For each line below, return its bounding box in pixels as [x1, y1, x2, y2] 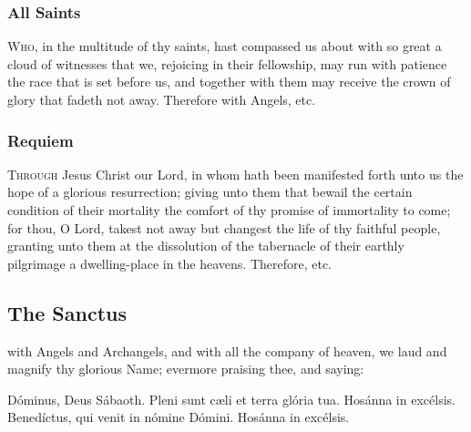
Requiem [7, 129, 74, 151]
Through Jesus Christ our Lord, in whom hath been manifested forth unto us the [7, 164, 464, 183]
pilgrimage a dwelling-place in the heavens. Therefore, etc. [7, 253, 333, 273]
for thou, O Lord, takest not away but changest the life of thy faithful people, [7, 218, 441, 237]
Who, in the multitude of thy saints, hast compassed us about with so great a [7, 36, 442, 56]
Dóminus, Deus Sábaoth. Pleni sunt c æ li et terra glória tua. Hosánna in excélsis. [7, 389, 456, 408]
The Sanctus [7, 298, 127, 326]
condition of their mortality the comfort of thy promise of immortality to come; [7, 201, 451, 219]
